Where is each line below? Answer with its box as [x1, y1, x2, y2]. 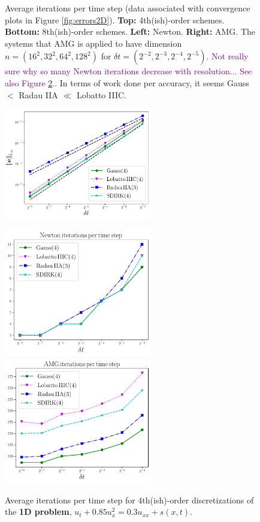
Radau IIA [19, 88, 58, 101]
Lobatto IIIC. [76, 88, 126, 101]
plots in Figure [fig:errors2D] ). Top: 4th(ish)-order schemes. [5, 13, 225, 26]
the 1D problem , [5, 505, 72, 518]
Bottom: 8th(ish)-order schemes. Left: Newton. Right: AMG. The [5, 25, 256, 38]
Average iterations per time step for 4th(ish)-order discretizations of [5, 493, 254, 506]
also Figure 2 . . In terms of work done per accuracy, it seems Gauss [5, 76, 249, 89]
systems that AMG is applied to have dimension [5, 37, 182, 49]
